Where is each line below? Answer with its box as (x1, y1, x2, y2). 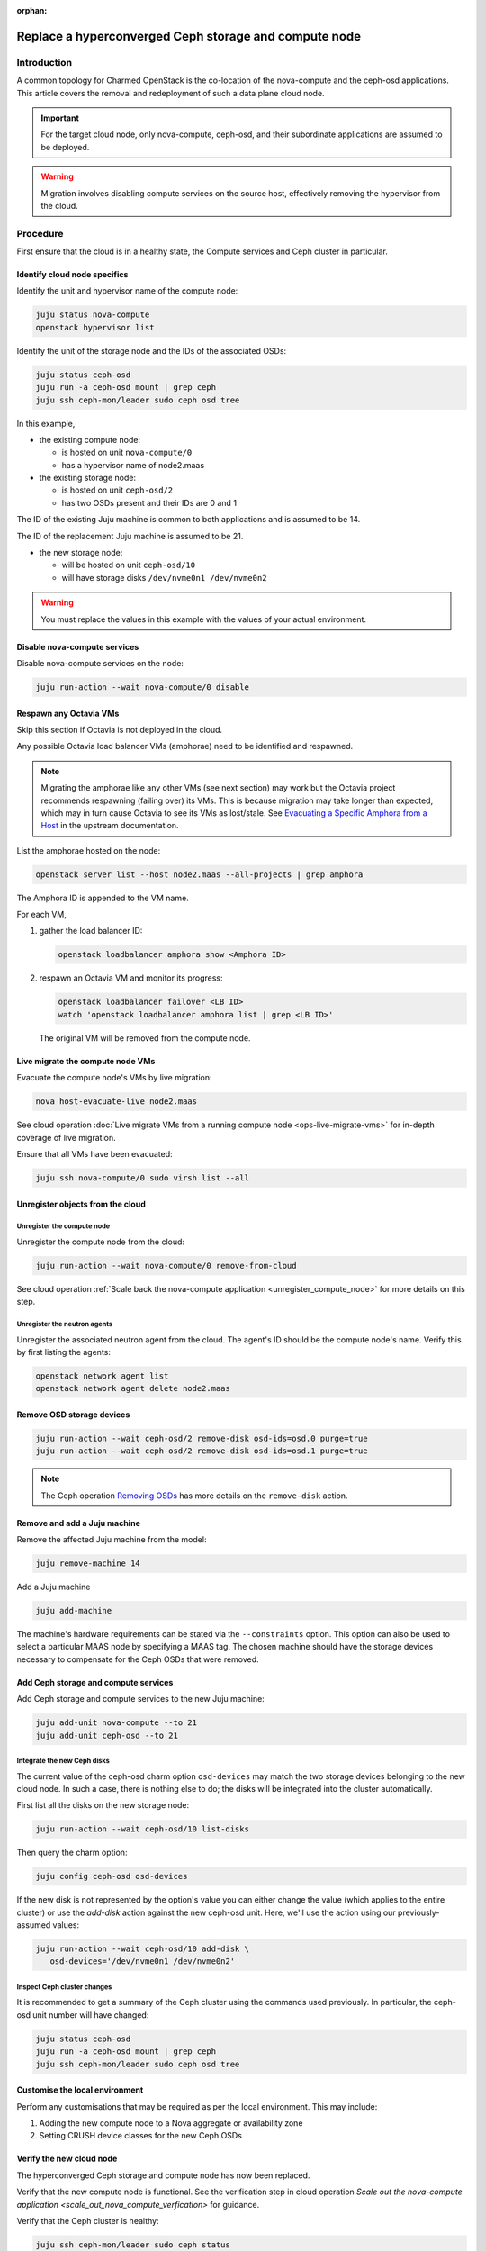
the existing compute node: (39, 434, 141, 445)
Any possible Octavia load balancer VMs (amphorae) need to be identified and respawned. (16, 741, 354, 752)
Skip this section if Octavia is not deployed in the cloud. (16, 724, 223, 735)
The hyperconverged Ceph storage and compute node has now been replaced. (16, 2170, 310, 2181)
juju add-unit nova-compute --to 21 (35, 1718, 198, 1728)
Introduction (16, 56, 72, 68)
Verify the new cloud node (16, 2153, 118, 2165)
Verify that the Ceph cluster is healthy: (16, 2215, 159, 2226)
